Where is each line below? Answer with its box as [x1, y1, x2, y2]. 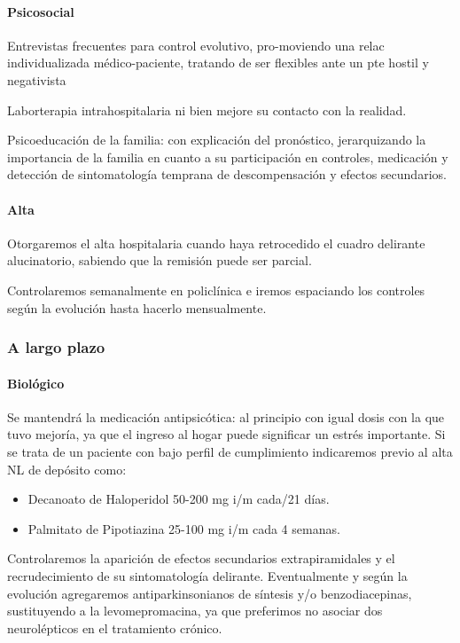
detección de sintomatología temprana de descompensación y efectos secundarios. [7, 165, 447, 184]
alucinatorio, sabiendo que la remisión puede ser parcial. [7, 251, 312, 270]
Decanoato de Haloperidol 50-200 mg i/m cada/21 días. [27, 490, 330, 508]
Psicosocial [7, 2, 74, 20]
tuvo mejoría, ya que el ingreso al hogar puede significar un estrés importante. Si [7, 425, 446, 443]
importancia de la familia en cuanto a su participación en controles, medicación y [7, 147, 448, 166]
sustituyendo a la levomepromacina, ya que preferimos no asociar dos [7, 601, 383, 620]
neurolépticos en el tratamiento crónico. [7, 618, 222, 637]
